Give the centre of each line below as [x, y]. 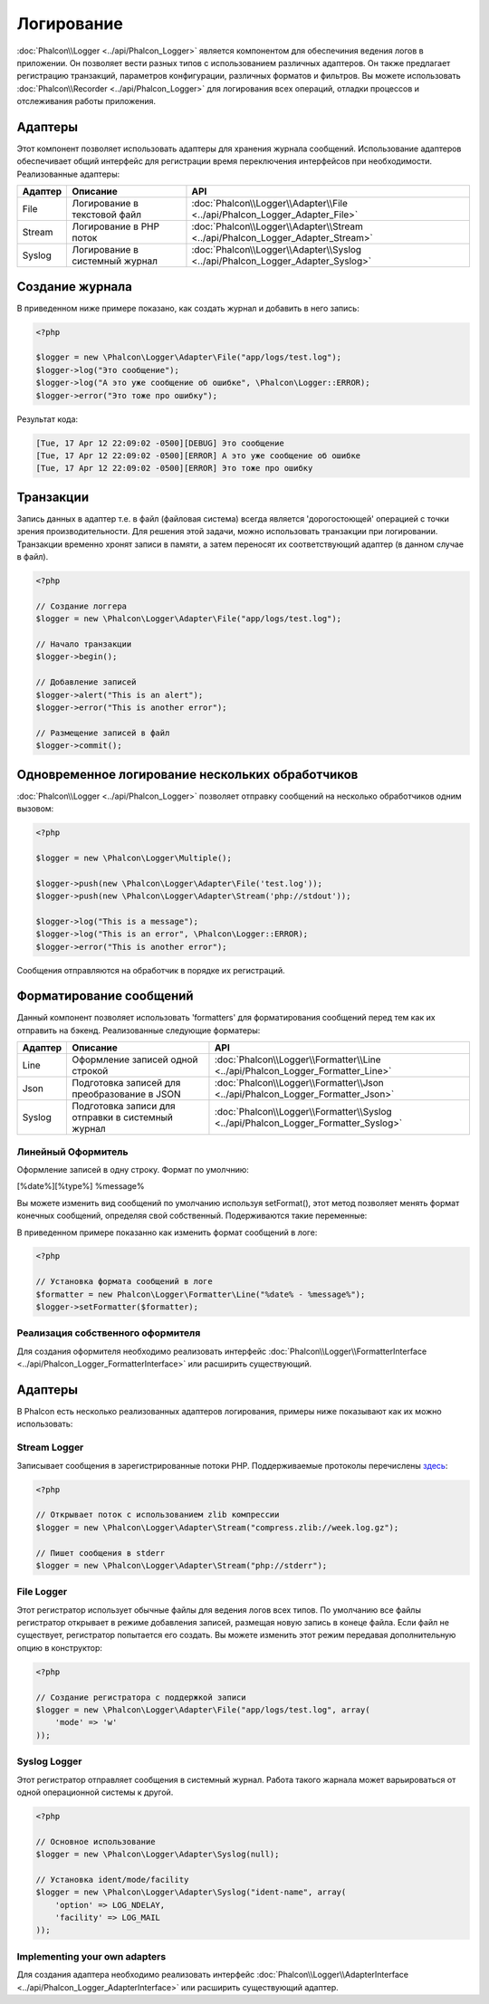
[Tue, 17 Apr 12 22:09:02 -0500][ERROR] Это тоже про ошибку [174, 468]
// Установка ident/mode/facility [112, 1879]
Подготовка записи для [124, 1107]
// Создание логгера [81, 606]
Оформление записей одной [135, 1060]
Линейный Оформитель [72, 1152]
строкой [90, 1071]
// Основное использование [96, 1841]
